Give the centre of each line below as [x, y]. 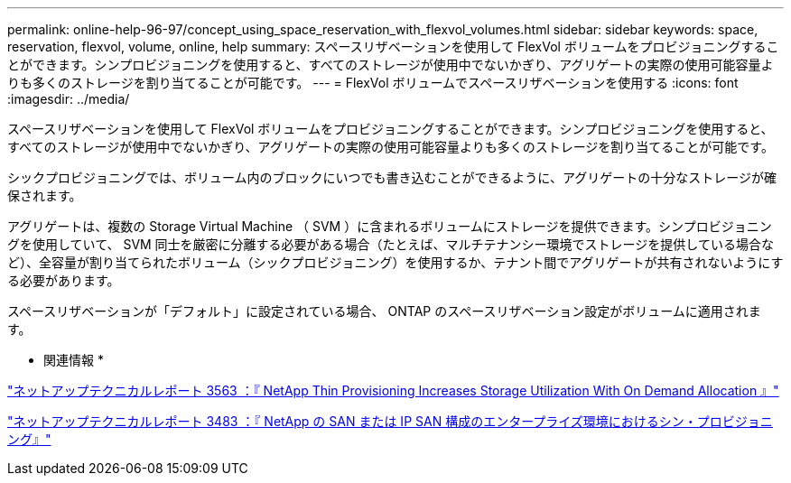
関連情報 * [74, 360]
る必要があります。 [64, 280]
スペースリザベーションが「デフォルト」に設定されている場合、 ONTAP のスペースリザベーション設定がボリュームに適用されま [384, 311]
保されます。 [45, 195]
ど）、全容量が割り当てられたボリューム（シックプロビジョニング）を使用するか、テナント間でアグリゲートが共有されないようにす [395, 262]
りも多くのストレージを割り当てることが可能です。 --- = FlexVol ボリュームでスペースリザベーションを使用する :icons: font [373, 83]
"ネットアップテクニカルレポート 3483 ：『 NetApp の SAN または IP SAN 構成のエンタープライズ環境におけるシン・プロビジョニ [390, 421]
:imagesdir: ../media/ [69, 99]
